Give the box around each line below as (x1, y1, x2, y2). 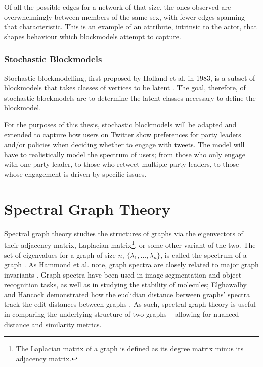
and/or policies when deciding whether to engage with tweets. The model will (4, 139, 245, 150)
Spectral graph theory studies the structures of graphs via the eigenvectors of (4, 227, 243, 238)
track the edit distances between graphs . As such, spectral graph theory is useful (4, 299, 256, 309)
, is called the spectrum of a (160, 249, 247, 260)
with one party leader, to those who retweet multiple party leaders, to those (4, 159, 239, 169)
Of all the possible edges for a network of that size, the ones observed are (4, 2, 231, 12)
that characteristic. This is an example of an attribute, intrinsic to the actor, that (4, 21, 257, 32)
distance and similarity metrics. (4, 318, 102, 329)
